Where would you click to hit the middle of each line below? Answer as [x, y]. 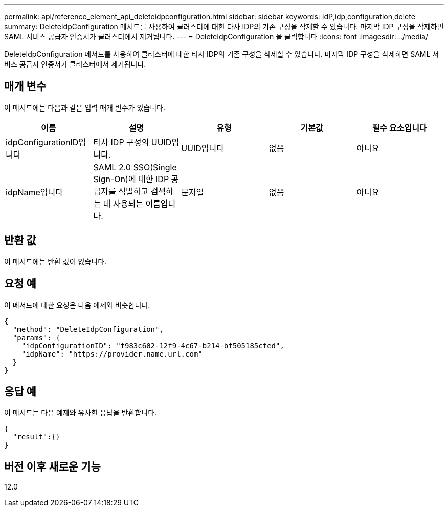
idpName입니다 [35, 192]
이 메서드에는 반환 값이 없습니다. [55, 261]
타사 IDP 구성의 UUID [132, 142]
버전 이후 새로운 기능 [52, 466]
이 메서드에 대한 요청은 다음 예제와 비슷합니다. [77, 305]
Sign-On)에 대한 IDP [131, 179]
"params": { [36, 337]
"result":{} [36, 437]
